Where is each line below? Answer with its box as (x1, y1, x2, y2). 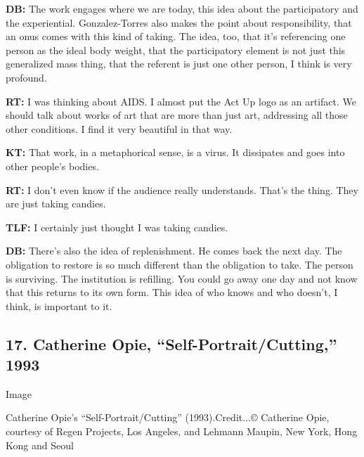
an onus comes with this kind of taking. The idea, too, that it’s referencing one (6, 29, 346, 44)
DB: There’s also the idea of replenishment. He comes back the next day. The (6, 243, 342, 258)
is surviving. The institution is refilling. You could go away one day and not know (6, 271, 358, 285)
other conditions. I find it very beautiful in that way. (6, 121, 233, 136)
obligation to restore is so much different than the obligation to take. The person (6, 257, 353, 271)
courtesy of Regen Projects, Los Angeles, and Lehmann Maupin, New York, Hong (6, 424, 358, 439)
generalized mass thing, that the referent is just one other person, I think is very (6, 56, 352, 71)
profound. (6, 70, 47, 84)
